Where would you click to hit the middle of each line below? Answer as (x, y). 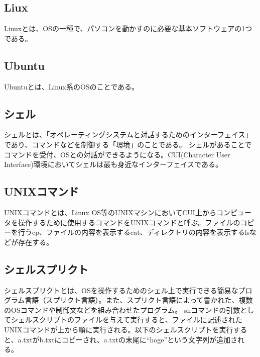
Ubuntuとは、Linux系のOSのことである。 (72, 86)
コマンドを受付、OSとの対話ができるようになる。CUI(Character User (117, 154)
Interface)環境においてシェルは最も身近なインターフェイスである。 (113, 164)
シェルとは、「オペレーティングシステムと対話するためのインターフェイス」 (128, 135)
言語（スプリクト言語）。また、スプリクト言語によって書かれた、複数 (139, 300)
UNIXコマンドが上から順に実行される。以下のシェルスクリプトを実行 (119, 329)
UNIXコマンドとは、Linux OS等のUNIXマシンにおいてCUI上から (110, 212)
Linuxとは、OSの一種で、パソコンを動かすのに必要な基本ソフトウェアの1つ (128, 28)
